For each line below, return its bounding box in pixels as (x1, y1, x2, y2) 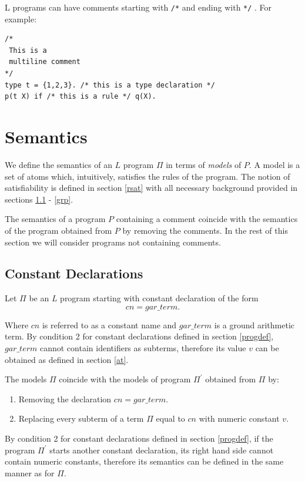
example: (5, 12, 37, 25)
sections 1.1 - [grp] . (5, 193, 73, 205)
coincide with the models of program (59, 373, 191, 385)
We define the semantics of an (5, 158, 112, 170)
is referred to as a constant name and (42, 318, 177, 331)
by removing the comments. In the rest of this (122, 224, 288, 236)
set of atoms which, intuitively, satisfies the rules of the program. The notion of (5, 170, 290, 182)
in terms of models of (166, 158, 242, 170)
